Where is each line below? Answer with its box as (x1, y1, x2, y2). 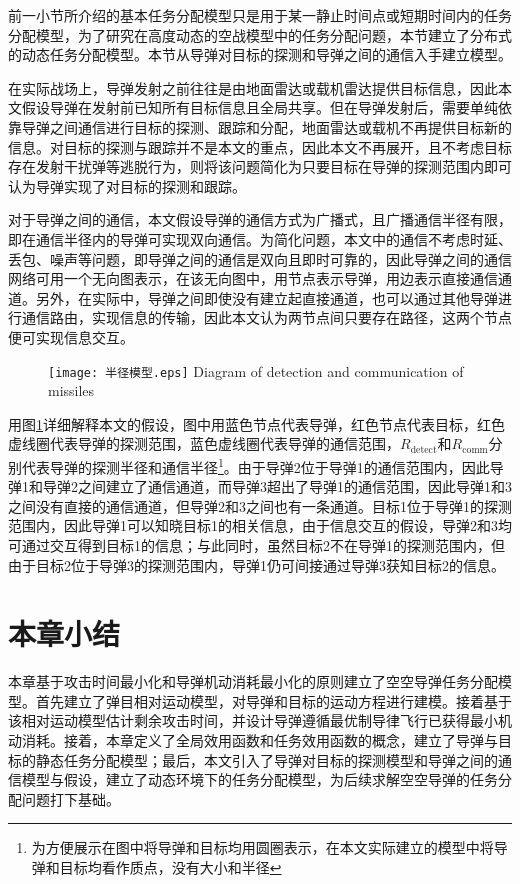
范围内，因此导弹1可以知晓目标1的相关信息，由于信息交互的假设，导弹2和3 (8, 515, 498, 536)
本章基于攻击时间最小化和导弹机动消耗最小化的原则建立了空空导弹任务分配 (8, 671, 498, 692)
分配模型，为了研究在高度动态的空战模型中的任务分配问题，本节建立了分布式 (8, 24, 512, 45)
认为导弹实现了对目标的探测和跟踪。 (8, 175, 246, 196)
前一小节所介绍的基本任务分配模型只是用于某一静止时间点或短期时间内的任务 (8, 5, 512, 25)
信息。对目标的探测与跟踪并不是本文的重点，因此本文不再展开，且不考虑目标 (8, 136, 512, 157)
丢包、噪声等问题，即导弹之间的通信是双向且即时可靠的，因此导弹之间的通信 (8, 248, 512, 269)
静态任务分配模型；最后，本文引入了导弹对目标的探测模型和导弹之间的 (35, 749, 498, 770)
